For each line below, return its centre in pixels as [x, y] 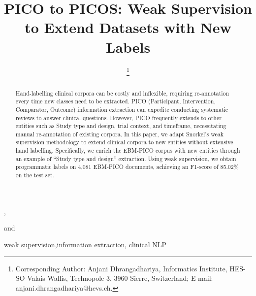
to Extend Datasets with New [128, 27]
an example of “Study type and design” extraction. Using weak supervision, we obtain [126, 158]
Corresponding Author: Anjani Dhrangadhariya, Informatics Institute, [121, 268]
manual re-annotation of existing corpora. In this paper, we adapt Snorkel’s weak [119, 134]
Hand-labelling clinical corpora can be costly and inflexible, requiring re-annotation [122, 93]
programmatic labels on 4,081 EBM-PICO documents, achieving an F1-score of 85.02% [127, 167]
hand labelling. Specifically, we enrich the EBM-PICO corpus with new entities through [128, 150]
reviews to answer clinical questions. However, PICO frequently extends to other [118, 117]
